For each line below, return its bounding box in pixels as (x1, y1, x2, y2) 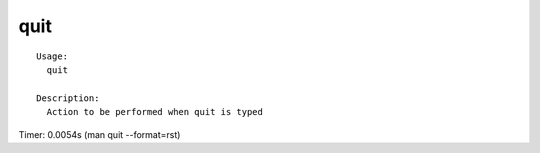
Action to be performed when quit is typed (46, 106, 264, 118)
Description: (36, 92, 100, 104)
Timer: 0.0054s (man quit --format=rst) (18, 128, 181, 140)
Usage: (36, 50, 69, 62)
